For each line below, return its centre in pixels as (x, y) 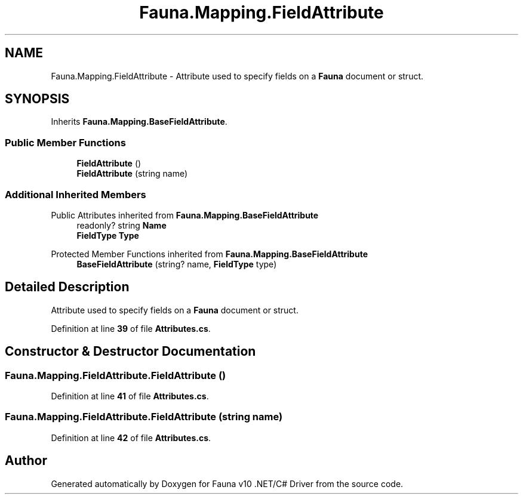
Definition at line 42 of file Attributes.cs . (131, 438)
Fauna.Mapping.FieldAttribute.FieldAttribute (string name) (144, 417)
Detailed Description (67, 287)
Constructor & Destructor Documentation (130, 352)
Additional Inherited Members (76, 194)
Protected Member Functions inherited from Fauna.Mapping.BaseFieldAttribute (209, 254)
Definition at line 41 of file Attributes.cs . (130, 396)
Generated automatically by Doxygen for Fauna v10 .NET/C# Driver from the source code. (227, 483)
